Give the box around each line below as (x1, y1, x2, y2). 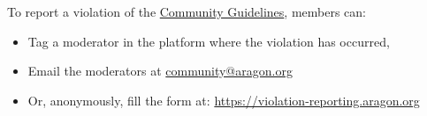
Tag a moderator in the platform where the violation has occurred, (27, 32, 390, 50)
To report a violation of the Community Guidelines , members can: (7, 3, 366, 20)
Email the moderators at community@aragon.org (27, 62, 293, 80)
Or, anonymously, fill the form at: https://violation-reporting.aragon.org (27, 91, 420, 109)
